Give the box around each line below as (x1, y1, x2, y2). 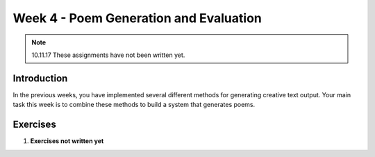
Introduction (12, 72, 68, 84)
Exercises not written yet (30, 137, 104, 145)
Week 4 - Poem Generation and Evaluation (12, 10, 262, 26)
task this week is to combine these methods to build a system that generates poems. (12, 101, 256, 109)
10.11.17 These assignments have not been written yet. (31, 51, 185, 59)
